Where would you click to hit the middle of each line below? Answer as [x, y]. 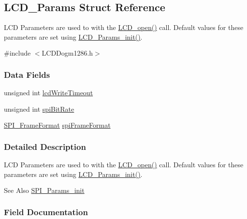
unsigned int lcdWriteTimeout [49, 93]
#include [17, 53]
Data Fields [27, 74]
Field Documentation [46, 212]
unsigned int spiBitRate [39, 109]
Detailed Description [45, 146]
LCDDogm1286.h [67, 53]
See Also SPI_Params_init [44, 190]
